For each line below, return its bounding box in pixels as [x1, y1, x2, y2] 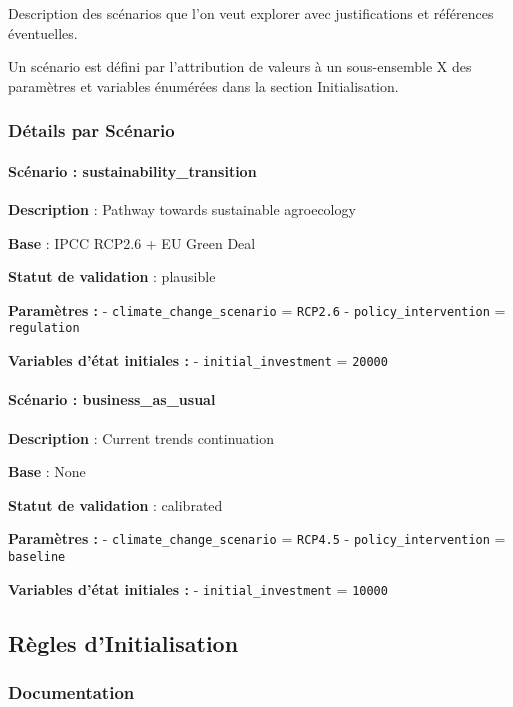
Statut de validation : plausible [8, 266, 216, 287]
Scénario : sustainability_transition [8, 160, 257, 181]
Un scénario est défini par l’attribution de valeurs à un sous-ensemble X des [8, 56, 472, 77]
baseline [8, 550, 66, 564]
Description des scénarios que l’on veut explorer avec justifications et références [8, 3, 494, 23]
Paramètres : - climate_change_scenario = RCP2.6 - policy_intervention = [8, 299, 506, 320]
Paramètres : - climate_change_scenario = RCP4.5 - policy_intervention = [8, 528, 506, 549]
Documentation [8, 680, 135, 705]
